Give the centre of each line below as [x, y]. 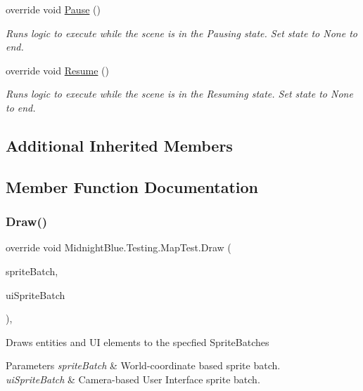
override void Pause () [53, 9]
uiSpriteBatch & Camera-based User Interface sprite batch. [133, 379]
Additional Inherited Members [119, 145]
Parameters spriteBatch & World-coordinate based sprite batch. [143, 365]
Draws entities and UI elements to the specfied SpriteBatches [138, 342]
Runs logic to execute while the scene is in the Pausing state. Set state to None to [181, 33]
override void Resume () [57, 70]
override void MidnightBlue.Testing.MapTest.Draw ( [119, 247]
